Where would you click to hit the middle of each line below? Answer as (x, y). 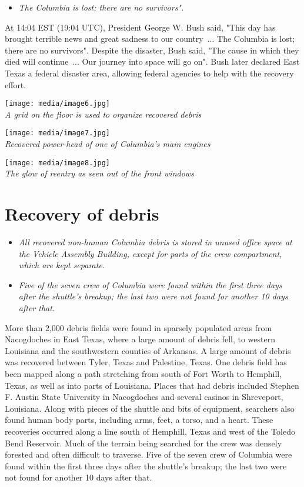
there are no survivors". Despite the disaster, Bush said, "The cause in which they (152, 50)
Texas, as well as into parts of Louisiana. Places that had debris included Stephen (152, 385)
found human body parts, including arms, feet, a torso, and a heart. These (139, 420)
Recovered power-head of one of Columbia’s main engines (108, 144)
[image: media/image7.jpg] (57, 133)
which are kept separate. (62, 265)
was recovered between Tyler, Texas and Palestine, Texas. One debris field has (146, 362)
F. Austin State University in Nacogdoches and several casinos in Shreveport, (144, 397)
